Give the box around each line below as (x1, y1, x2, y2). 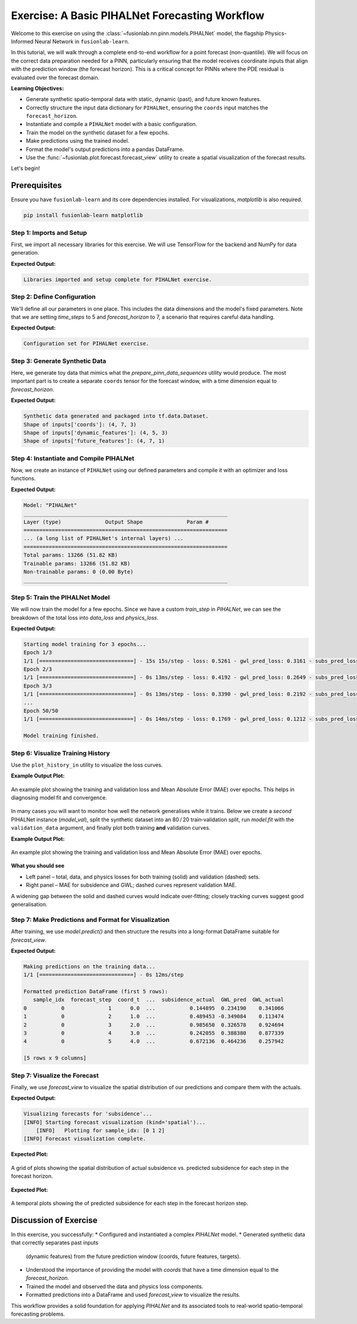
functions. (11, 475, 36, 482)
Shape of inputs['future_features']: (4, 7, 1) (23, 438, 165, 444)
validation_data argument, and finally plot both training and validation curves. (11, 824, 211, 832)
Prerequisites (11, 180, 62, 190)
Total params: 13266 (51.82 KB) (23, 552, 118, 559)
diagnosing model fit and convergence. (11, 794, 107, 801)
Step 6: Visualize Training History (11, 749, 110, 757)
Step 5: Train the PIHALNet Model (11, 593, 110, 601)
